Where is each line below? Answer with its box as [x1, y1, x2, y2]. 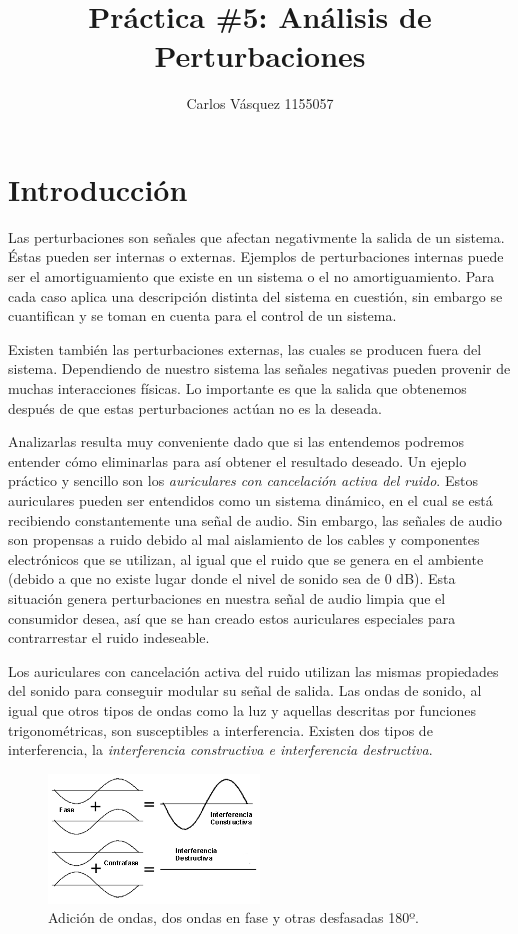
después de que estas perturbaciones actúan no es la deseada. [8, 397, 382, 418]
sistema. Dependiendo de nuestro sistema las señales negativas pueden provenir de [8, 358, 511, 379]
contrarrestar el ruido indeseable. [8, 627, 210, 648]
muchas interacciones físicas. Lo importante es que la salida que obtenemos [8, 378, 467, 398]
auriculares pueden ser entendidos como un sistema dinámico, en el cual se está [8, 489, 493, 510]
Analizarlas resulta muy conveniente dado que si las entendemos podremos [8, 431, 464, 452]
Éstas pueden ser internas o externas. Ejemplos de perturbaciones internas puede [8, 246, 504, 267]
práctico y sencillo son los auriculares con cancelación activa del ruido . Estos [8, 470, 478, 491]
